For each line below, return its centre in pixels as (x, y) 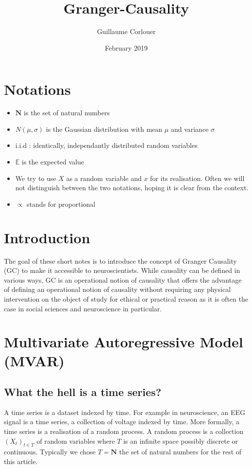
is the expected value (53, 162)
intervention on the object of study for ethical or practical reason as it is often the (126, 298)
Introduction (47, 237)
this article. (21, 461)
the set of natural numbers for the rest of (180, 452)
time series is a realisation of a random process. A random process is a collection (124, 431)
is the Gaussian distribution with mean (104, 129)
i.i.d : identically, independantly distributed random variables (106, 145)
